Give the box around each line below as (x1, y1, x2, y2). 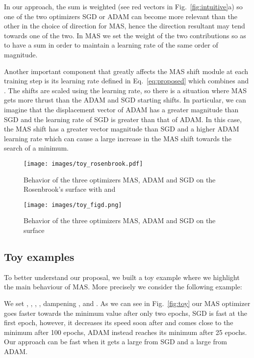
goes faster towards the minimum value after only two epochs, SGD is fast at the (4, 307, 247, 318)
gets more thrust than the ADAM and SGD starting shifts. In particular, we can (4, 95, 246, 105)
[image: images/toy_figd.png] (24, 201, 122, 208)
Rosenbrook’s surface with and (24, 184, 116, 194)
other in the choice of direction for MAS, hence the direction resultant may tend (4, 21, 245, 31)
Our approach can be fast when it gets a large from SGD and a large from (4, 336, 227, 347)
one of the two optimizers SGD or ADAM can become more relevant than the (4, 11, 237, 21)
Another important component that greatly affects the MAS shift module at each (4, 66, 249, 76)
